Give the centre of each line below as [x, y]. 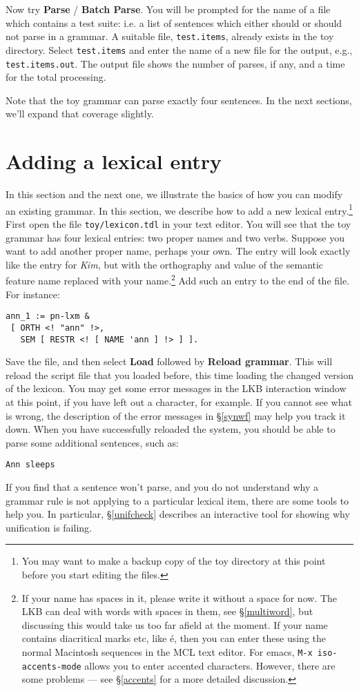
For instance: [33, 294]
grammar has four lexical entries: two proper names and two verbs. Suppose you [175, 237]
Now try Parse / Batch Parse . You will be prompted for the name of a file [168, 9]
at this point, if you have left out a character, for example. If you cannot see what [179, 401]
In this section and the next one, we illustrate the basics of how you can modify [174, 194]
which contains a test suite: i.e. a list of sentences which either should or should [174, 22]
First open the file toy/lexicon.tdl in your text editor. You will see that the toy [178, 223]
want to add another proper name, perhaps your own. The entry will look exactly [178, 251]
